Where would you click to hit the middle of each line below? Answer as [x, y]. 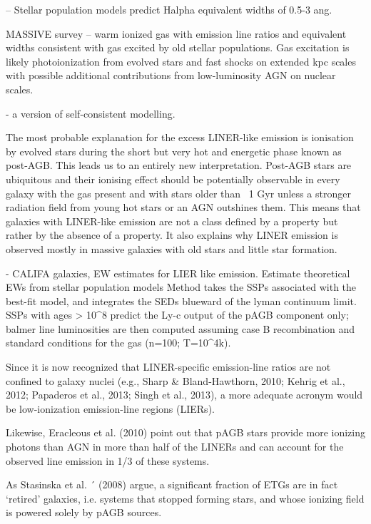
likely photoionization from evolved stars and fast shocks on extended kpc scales [181, 61]
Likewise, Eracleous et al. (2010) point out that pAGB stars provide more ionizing [185, 432]
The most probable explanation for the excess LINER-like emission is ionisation [180, 137]
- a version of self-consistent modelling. [91, 113]
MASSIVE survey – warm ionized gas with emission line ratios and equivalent [176, 33]
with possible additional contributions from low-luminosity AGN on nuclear [171, 75]
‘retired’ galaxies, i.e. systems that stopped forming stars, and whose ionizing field [185, 498]
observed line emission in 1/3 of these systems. [108, 460]
